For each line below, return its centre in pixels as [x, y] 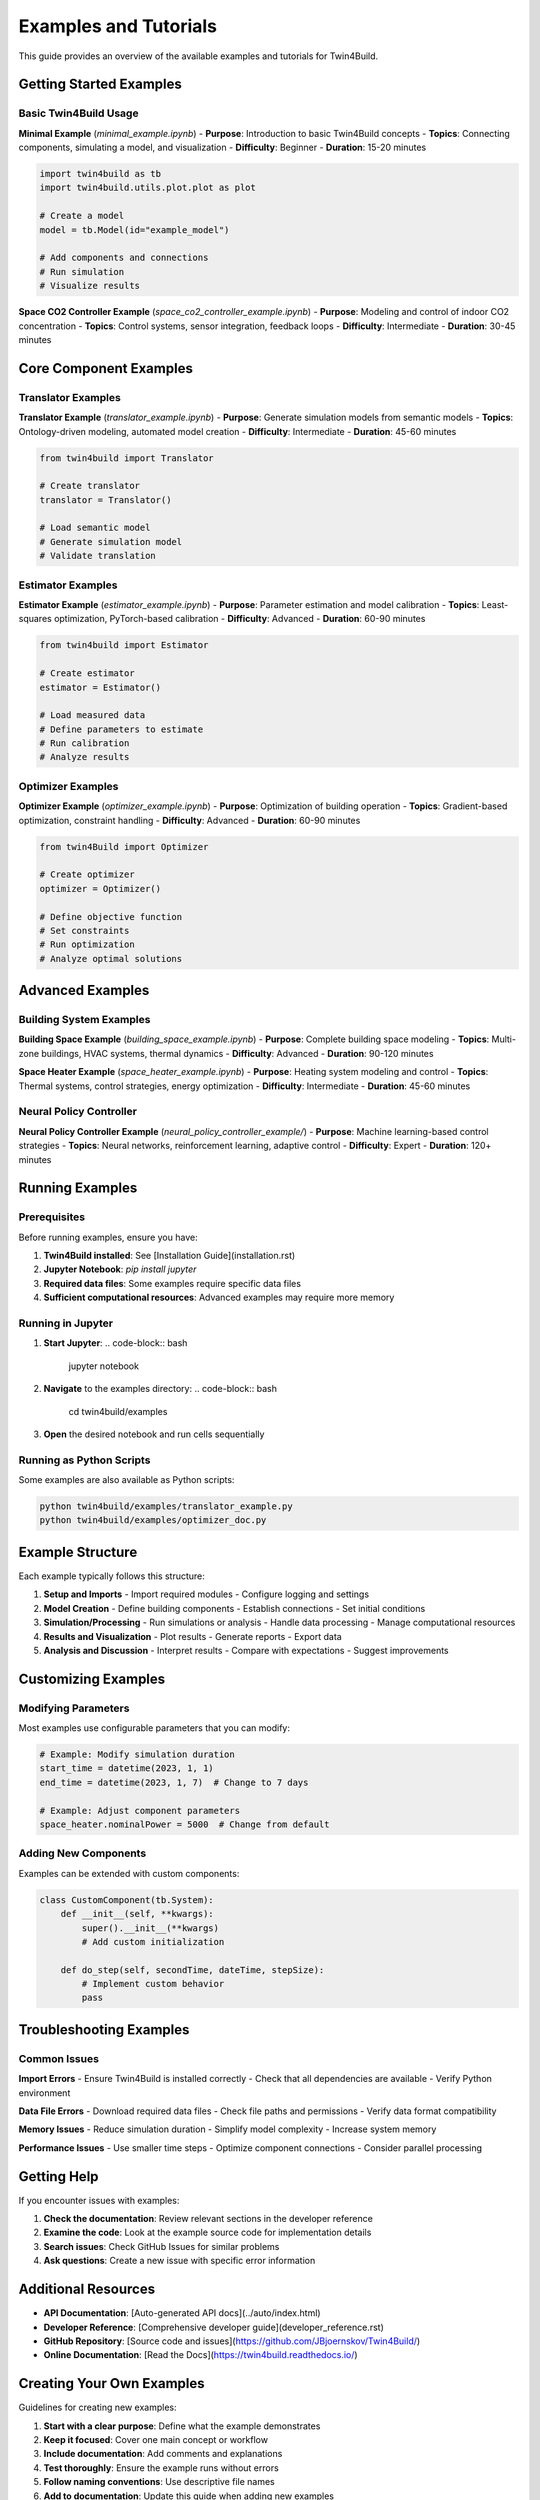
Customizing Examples [92, 1678]
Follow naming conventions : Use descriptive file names [159, 2482]
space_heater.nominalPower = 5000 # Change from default [184, 1824]
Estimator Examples [68, 585]
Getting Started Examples [100, 84]
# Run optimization [87, 944]
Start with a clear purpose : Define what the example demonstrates [182, 2426]
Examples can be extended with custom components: [129, 1873]
